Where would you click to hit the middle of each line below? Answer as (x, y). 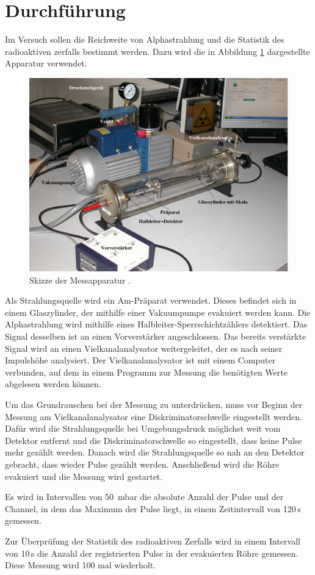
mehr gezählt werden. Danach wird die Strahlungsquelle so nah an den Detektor (155, 452)
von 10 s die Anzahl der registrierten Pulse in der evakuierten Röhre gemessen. (152, 553)
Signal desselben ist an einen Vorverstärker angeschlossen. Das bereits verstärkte (156, 336)
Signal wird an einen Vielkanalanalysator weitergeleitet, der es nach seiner (144, 348)
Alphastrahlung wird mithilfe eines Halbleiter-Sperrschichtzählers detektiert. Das (156, 324)
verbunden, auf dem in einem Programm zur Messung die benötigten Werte (146, 372)
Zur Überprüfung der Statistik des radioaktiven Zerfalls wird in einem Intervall (153, 541)
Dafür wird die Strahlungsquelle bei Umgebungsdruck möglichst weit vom (143, 428)
